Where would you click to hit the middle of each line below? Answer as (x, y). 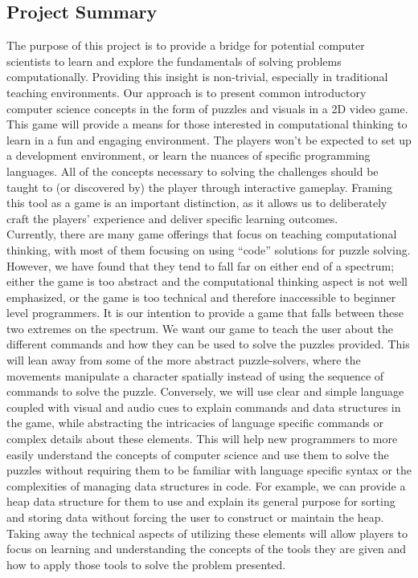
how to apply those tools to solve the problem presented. (146, 564)
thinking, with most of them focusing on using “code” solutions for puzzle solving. (209, 249)
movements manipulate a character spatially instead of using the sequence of (195, 375)
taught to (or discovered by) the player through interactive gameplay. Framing (200, 187)
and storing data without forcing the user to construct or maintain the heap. (195, 517)
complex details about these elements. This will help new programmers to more (202, 439)
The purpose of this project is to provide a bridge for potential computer (186, 45)
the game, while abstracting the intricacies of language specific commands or (195, 423)
